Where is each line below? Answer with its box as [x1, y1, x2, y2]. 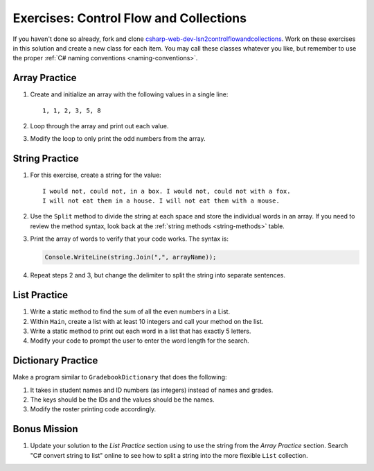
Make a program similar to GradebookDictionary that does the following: [12, 373, 227, 382]
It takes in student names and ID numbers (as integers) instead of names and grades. [30, 386, 274, 394]
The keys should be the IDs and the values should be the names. [30, 395, 215, 404]
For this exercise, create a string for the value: [30, 171, 162, 180]
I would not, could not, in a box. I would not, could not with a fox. [42, 187, 291, 195]
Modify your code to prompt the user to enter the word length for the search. [30, 336, 249, 345]
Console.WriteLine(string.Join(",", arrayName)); [44, 253, 217, 262]
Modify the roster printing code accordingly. [30, 405, 156, 413]
